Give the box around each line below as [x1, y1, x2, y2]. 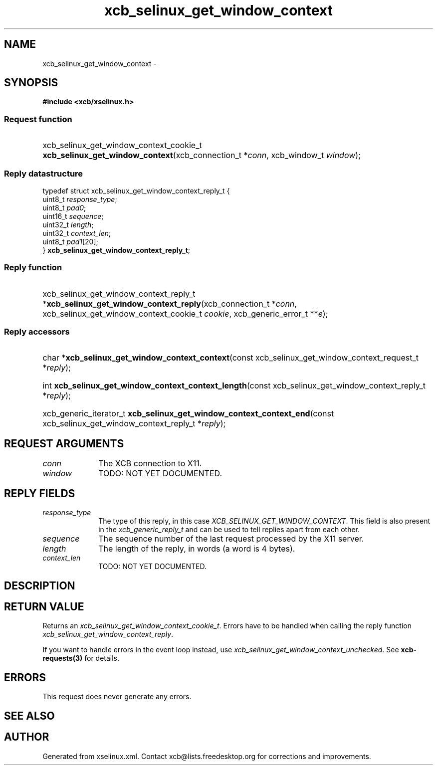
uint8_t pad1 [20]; [42, 237, 98, 246]
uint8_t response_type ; [42, 194, 117, 203]
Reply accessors [4, 327, 70, 337]
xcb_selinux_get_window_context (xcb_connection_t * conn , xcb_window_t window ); [42, 150, 361, 161]
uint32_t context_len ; [42, 228, 111, 237]
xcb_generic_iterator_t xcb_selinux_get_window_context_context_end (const [42, 408, 334, 419]
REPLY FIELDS [4, 487, 75, 500]
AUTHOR [4, 731, 49, 744]
